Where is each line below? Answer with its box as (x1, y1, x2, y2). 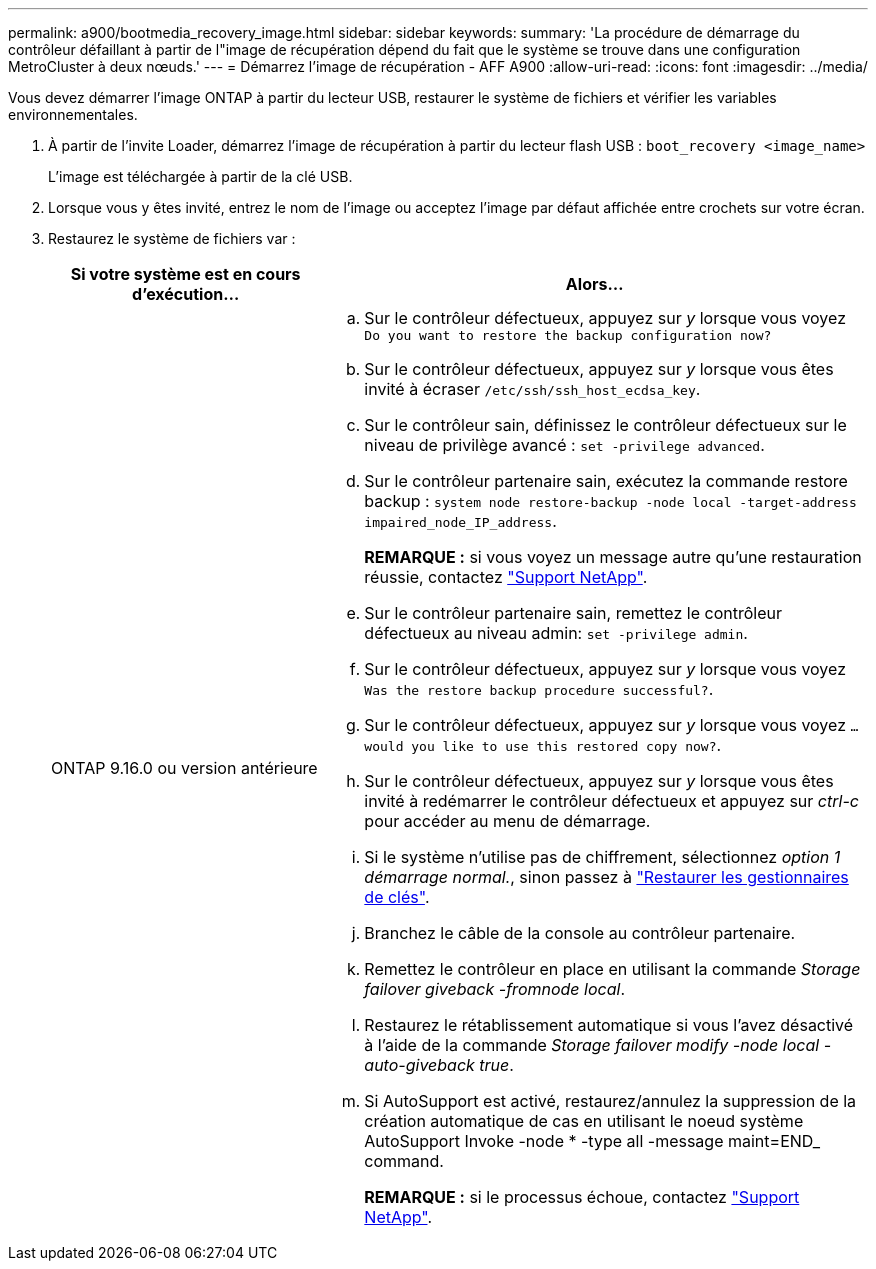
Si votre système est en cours (70, 264, 301, 284)
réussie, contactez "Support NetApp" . (364, 567, 648, 587)
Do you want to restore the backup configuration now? (364, 328, 772, 343)
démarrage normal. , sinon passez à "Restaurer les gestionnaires (364, 867, 849, 887)
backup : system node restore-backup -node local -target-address (364, 491, 857, 511)
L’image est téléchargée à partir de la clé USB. (48, 168, 353, 185)
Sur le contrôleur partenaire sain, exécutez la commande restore (364, 471, 848, 491)
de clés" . (364, 887, 430, 907)
